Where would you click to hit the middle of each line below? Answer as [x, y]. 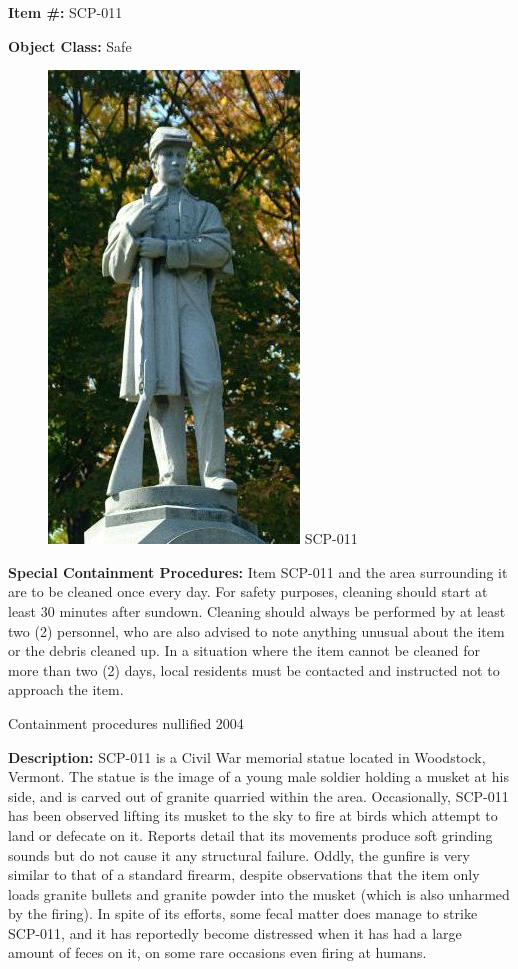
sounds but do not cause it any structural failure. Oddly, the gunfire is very [239, 854]
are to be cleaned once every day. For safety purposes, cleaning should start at [248, 591]
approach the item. [66, 689]
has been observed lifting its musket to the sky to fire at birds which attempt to [253, 815]
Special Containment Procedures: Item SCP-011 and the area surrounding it [258, 571]
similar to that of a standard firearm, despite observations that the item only [244, 874]
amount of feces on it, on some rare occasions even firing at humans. [217, 952]
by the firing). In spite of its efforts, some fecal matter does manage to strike [243, 913]
